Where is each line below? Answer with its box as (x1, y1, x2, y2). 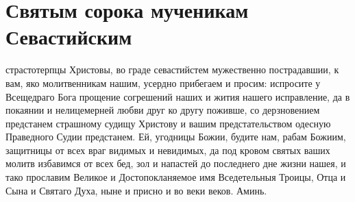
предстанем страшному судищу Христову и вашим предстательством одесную (5, 116, 331, 130)
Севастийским (5, 23, 132, 51)
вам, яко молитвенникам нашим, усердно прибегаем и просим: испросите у (5, 75, 321, 90)
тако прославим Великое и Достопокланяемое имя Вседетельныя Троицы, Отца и (5, 170, 346, 184)
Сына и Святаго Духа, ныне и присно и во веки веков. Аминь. (5, 183, 267, 197)
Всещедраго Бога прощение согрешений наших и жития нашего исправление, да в (5, 89, 350, 103)
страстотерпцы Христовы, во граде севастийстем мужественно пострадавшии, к (5, 62, 339, 77)
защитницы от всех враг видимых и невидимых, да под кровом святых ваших (5, 142, 330, 157)
